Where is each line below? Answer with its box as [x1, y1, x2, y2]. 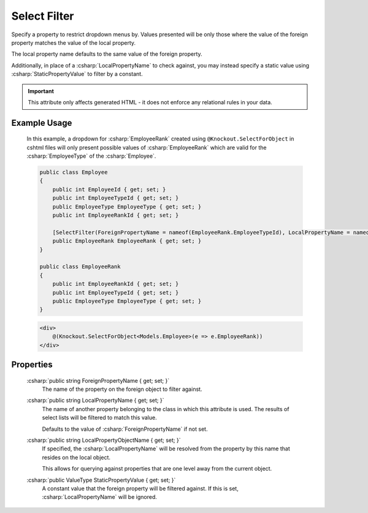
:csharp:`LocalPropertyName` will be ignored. [42, 493, 158, 501]
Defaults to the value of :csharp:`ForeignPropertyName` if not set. [42, 425, 208, 433]
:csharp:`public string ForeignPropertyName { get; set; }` [26, 377, 170, 384]
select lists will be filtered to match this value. [42, 414, 157, 422]
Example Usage [11, 117, 72, 128]
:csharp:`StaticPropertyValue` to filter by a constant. [11, 71, 144, 78]
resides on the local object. [42, 453, 110, 461]
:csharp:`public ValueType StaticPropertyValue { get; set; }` [26, 476, 176, 484]
